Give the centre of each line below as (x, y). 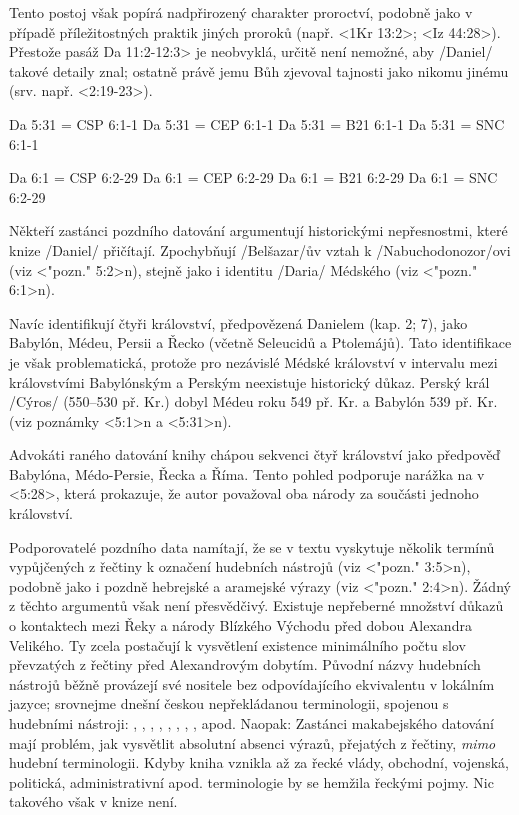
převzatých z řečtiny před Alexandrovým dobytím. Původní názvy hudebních (245, 664)
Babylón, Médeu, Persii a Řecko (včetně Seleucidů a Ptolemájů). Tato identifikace (260, 342)
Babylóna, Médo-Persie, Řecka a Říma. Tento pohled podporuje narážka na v (247, 473)
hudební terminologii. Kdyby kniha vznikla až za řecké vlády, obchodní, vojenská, (259, 762)
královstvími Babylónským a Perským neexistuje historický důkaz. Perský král (249, 381)
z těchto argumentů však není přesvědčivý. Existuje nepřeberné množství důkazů (256, 605)
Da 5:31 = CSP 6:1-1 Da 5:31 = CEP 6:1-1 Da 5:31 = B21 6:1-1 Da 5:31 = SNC (257, 123)
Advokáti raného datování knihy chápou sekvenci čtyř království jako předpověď (255, 454)
